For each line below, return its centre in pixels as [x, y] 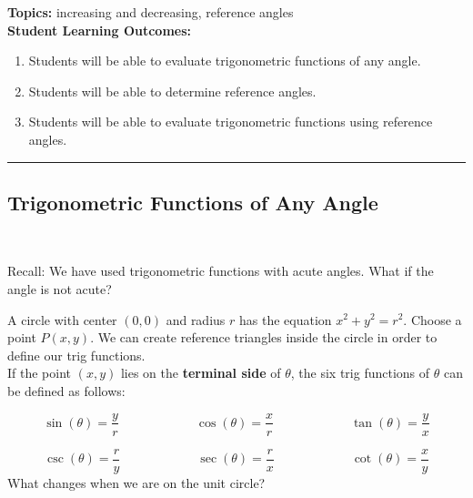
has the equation [286, 319]
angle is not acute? [60, 288]
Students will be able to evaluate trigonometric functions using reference [231, 122]
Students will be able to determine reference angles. [172, 91]
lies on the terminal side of [201, 373]
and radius [196, 319]
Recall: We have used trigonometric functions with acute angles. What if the [221, 271]
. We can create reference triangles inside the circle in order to [264, 337]
